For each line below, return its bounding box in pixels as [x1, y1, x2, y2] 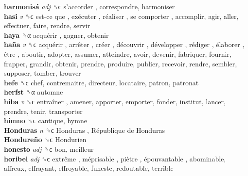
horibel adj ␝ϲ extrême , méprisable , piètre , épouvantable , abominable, [4, 153, 226, 163]
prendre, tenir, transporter [4, 106, 83, 116]
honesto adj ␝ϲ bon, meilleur [4, 144, 94, 154]
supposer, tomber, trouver [4, 68, 81, 78]
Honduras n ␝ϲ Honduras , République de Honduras [4, 125, 165, 135]
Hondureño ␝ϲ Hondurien [4, 134, 87, 144]
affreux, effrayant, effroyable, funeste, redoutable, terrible [4, 163, 174, 173]
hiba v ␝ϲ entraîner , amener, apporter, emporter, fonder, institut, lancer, [4, 96, 226, 106]
